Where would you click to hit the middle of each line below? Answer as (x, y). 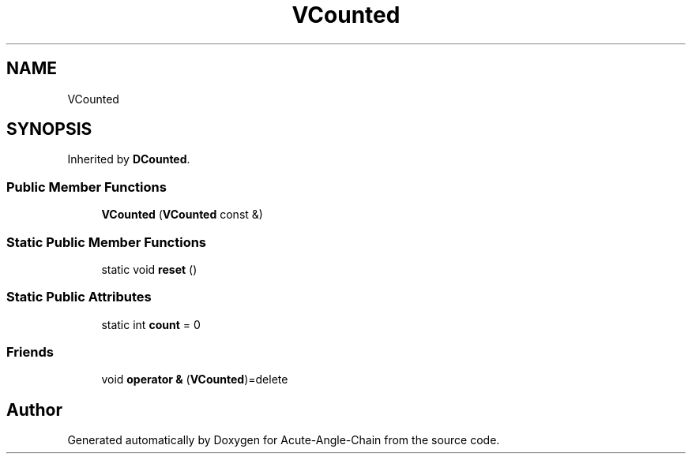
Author (34, 410)
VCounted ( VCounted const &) (182, 215)
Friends (30, 352)
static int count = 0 (151, 324)
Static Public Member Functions (107, 242)
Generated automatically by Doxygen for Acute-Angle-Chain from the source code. (284, 440)
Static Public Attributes (79, 297)
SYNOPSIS (49, 129)
